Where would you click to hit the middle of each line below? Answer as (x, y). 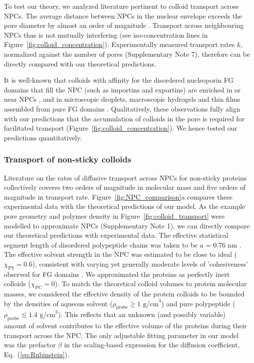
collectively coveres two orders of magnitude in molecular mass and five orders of (125, 187)
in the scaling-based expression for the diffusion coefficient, (152, 345)
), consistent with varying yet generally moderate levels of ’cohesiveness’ (140, 263)
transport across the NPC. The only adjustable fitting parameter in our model (121, 335)
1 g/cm (148, 304)
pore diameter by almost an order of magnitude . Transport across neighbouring (124, 25)
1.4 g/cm (42, 315)
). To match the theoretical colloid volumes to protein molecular (151, 284)
